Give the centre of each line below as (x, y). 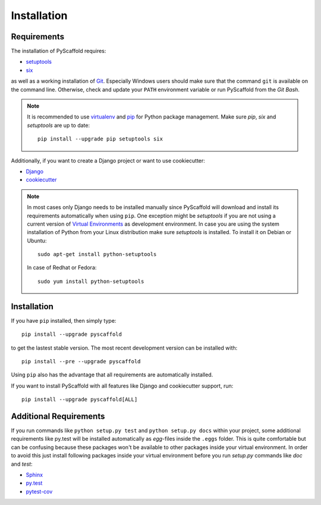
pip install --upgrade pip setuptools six (100, 139)
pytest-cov (39, 491)
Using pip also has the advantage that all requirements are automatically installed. (112, 375)
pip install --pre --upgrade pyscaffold (81, 361)
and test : (22, 464)
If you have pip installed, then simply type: (64, 320)
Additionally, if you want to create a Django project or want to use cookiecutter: (108, 160)
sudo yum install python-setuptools (91, 281)
